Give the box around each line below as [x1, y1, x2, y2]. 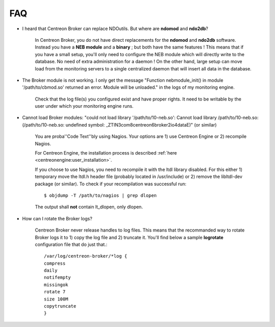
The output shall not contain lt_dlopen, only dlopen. [35, 204, 143, 210]
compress [44, 260, 66, 266]
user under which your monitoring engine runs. [35, 103, 134, 109]
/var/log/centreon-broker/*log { [44, 253, 127, 259]
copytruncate [44, 304, 76, 309]
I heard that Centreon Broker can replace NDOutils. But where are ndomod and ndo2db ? [22, 26, 208, 32]
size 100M [44, 296, 68, 302]
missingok [44, 282, 68, 288]
